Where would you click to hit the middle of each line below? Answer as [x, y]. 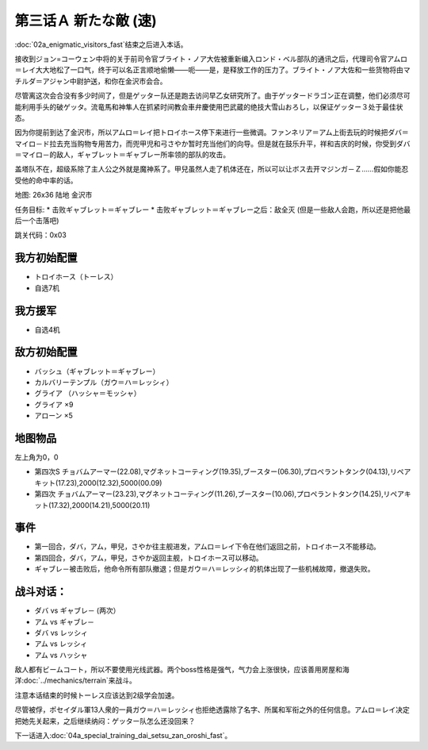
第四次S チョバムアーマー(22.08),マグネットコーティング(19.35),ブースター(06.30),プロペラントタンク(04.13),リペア [223, 471]
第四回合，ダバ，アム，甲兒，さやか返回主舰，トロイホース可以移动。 [149, 558]
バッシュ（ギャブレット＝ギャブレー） [97, 371]
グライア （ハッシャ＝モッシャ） [88, 394]
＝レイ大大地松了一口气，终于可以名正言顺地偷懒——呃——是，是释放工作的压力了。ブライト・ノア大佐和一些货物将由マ [212, 70]
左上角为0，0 [36, 457]
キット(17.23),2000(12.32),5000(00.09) [98, 483]
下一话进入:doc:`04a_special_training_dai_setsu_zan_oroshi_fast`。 [123, 736]
